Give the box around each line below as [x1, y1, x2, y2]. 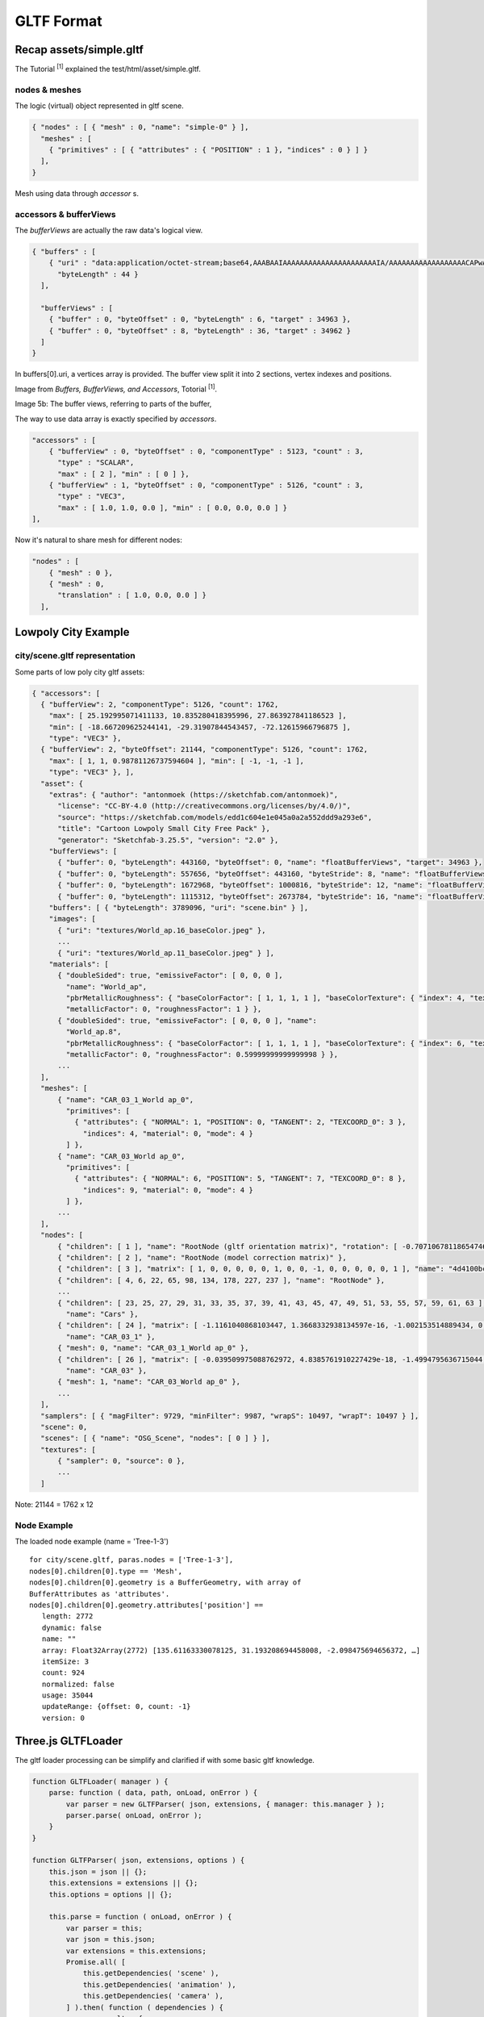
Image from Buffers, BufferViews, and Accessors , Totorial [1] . [15, 383, 218, 394]
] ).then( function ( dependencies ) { [65, 2002, 223, 2012]
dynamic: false [41, 1622, 102, 1632]
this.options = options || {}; [48, 1890, 173, 1899]
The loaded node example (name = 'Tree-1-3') [15, 1536, 169, 1546]
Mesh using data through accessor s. [15, 188, 140, 198]
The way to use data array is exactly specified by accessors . [15, 414, 217, 424]
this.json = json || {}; [48, 1867, 148, 1876]
